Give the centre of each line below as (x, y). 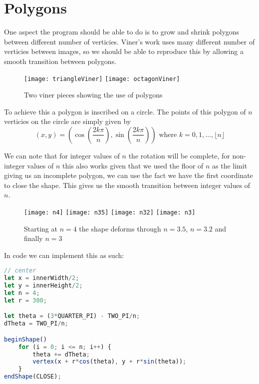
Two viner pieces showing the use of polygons (93, 95)
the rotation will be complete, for (179, 155)
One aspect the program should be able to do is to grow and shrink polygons (122, 32)
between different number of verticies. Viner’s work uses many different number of (129, 41)
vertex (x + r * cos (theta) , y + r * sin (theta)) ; (110, 362)
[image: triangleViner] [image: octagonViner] (102, 79)
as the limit (230, 165)
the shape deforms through (120, 228)
